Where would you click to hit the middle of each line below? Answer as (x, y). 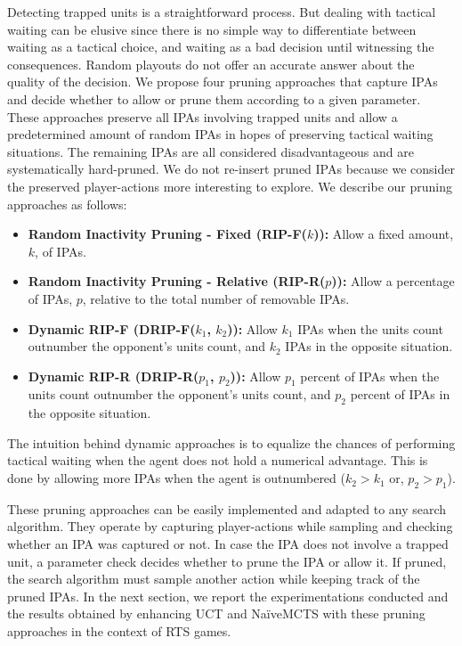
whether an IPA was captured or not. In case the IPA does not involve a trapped (228, 544)
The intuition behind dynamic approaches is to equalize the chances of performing (231, 442)
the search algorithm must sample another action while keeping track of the (214, 579)
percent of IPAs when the (370, 376)
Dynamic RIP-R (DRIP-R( (113, 376)
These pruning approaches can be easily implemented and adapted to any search (227, 508)
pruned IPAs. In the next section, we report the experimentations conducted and (228, 596)
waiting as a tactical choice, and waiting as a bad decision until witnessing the (221, 47)
